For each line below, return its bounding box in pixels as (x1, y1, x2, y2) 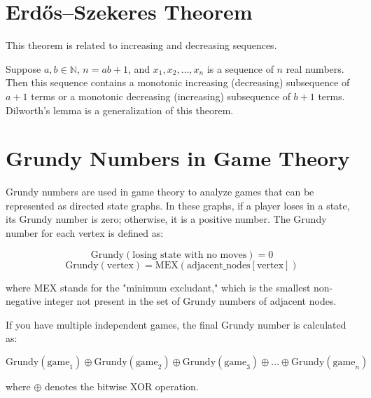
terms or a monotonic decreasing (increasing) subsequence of (31, 88, 290, 103)
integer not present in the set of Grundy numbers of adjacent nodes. (44, 294, 337, 308)
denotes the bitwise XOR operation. (45, 378, 199, 393)
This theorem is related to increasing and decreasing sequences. (6, 38, 277, 53)
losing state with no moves (132, 249, 247, 260)
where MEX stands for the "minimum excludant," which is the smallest (6, 280, 311, 294)
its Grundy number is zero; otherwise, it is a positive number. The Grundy (6, 212, 327, 226)
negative (6, 294, 41, 308)
